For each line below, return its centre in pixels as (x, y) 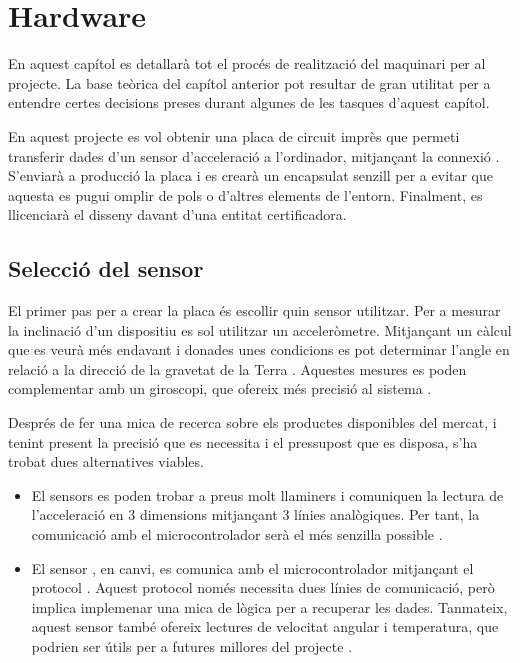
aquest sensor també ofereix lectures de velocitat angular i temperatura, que (265, 626)
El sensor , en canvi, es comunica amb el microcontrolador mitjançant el (252, 567)
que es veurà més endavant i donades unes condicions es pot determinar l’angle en (259, 349)
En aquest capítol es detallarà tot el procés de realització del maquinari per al (247, 63)
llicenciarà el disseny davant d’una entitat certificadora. (177, 214)
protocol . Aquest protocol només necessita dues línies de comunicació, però (263, 587)
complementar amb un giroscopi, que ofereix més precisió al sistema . (220, 388)
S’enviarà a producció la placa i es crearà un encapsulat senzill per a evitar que (251, 175)
